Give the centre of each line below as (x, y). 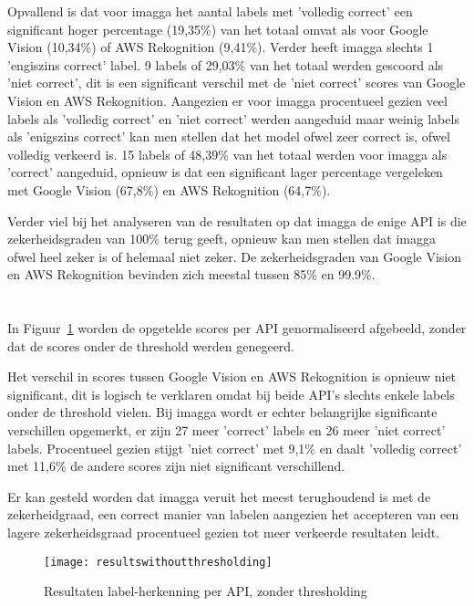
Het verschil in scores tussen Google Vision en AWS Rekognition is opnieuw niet (232, 376)
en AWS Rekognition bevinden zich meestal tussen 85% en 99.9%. (191, 274)
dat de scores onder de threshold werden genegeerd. (151, 345)
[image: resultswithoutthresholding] (158, 562)
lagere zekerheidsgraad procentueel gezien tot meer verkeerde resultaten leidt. (224, 533)
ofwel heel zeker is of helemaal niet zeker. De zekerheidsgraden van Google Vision (234, 256)
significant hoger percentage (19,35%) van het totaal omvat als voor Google (218, 29)
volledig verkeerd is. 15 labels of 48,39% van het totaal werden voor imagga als (227, 154)
